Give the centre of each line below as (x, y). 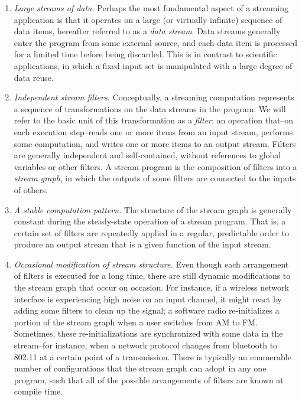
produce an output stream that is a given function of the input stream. (142, 244)
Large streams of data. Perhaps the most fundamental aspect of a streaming (151, 8)
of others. (31, 189)
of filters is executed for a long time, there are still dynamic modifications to (152, 276)
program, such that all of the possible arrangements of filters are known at (149, 379)
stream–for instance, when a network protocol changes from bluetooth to (146, 345)
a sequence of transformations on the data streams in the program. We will (150, 108)
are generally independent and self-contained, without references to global (147, 155)
